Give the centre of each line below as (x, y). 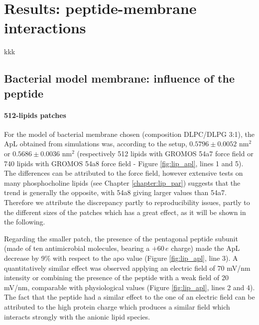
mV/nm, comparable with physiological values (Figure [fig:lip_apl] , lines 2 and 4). (129, 287)
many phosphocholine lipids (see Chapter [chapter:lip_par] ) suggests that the (122, 182)
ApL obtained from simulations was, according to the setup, (96, 144)
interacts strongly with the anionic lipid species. (77, 316)
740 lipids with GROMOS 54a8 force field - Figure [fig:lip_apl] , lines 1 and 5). (124, 163)
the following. (25, 222)
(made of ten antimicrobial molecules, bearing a (77, 248)
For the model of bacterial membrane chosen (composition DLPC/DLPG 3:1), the (129, 134)
